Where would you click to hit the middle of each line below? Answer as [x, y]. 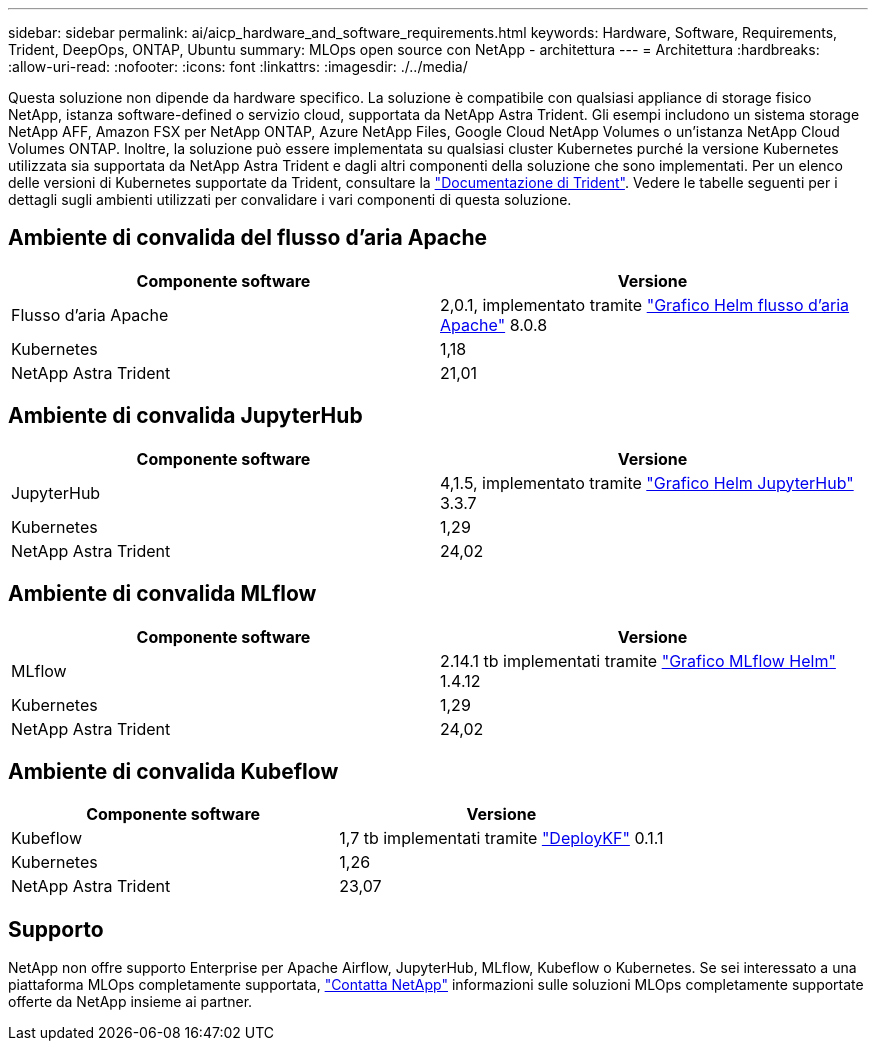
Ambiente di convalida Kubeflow [173, 771]
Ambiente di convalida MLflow [162, 594]
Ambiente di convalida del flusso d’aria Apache [247, 238]
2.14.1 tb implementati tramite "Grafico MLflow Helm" [638, 660]
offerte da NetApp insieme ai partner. [130, 1002]
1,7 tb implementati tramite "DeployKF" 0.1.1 [501, 838]
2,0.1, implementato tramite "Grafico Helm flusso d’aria [645, 304]
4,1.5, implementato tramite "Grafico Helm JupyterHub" [647, 482]
